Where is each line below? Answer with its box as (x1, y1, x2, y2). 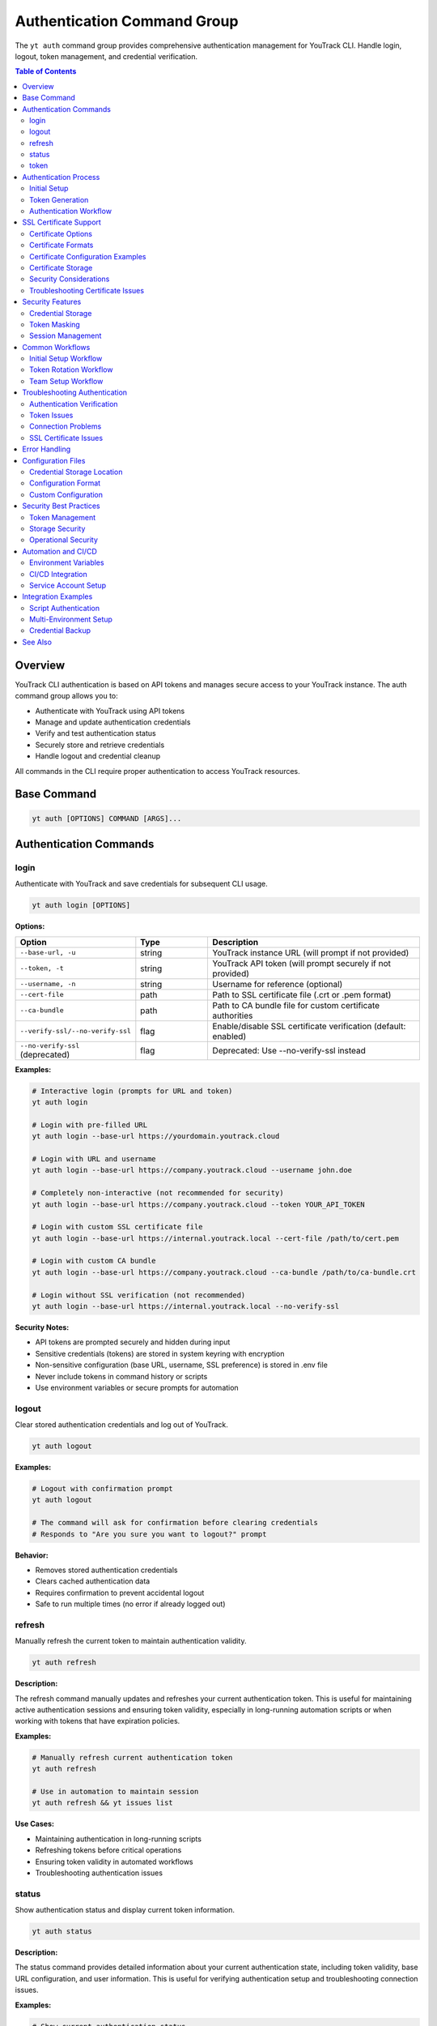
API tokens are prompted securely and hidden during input (35, 1337, 231, 1347)
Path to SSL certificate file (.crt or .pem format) (212, 989, 392, 1000)
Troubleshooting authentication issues (35, 1868, 163, 1878)
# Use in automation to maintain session (32, 1787, 199, 1796)
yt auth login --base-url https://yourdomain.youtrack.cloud (32, 1131, 280, 1141)
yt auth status (32, 1927, 92, 1936)
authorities (212, 1010, 253, 1021)
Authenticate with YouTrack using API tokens (35, 706, 185, 716)
